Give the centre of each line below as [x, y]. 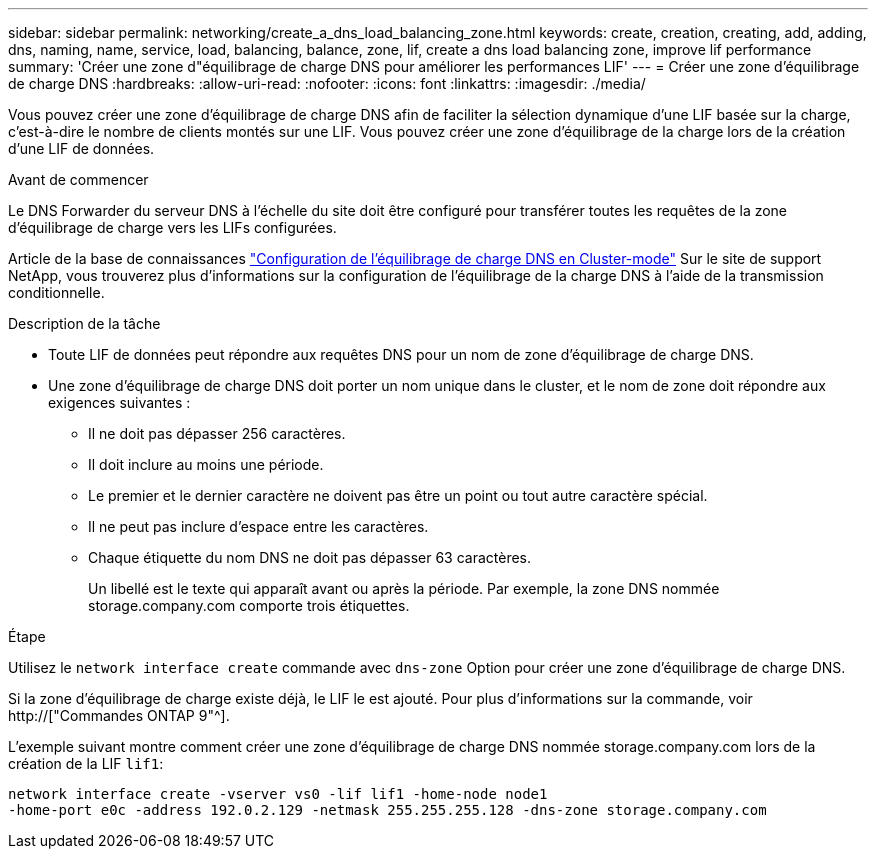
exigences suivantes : [119, 402]
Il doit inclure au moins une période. [206, 464]
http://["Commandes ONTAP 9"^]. [119, 715]
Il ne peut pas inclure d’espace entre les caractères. [258, 526]
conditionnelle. [56, 292]
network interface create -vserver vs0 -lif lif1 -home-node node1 [278, 794]
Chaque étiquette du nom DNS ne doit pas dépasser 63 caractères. [310, 557]
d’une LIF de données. [81, 148]
